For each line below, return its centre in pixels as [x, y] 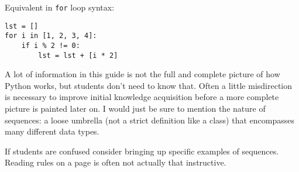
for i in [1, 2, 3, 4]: [51, 36]
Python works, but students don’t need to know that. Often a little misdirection [149, 85]
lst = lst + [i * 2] [78, 55]
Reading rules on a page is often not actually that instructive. [116, 162]
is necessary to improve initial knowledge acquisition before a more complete [142, 97]
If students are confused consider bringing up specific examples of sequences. [142, 151]
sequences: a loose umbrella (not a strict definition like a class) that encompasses [149, 120]
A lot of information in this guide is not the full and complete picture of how [142, 74]
